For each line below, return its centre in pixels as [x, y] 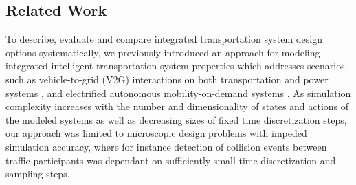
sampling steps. [38, 174]
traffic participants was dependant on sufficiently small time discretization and [171, 160]
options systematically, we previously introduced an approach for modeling [163, 52]
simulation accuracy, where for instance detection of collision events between [166, 146]
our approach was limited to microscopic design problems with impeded [156, 133]
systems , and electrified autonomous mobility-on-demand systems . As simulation [178, 92]
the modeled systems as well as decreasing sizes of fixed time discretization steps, [176, 119]
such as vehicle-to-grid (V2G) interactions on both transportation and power [167, 79]
